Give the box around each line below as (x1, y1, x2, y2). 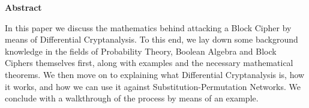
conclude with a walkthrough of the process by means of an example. (5, 92, 259, 104)
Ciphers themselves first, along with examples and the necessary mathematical (5, 56, 293, 69)
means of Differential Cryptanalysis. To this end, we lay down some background (5, 33, 298, 46)
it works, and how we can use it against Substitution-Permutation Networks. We (5, 80, 301, 92)
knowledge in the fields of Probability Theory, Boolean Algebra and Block (5, 44, 277, 57)
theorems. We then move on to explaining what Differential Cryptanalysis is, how (5, 68, 305, 80)
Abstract (5, 1, 42, 13)
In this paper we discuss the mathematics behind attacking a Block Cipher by (5, 21, 292, 34)
